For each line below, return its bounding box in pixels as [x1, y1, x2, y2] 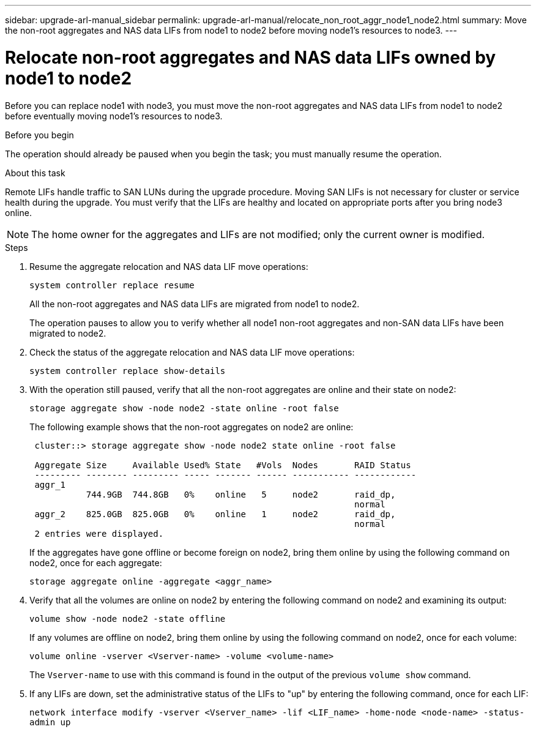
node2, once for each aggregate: [29, 557, 162, 568]
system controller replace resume [29, 280, 195, 290]
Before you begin [5, 129, 74, 140]
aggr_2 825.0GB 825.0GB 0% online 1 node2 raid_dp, [34, 509, 396, 519]
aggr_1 [34, 479, 66, 490]
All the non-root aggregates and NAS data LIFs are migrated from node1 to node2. [29, 298, 360, 309]
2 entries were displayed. [34, 528, 164, 539]
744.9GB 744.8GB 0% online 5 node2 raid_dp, [86, 489, 396, 499]
